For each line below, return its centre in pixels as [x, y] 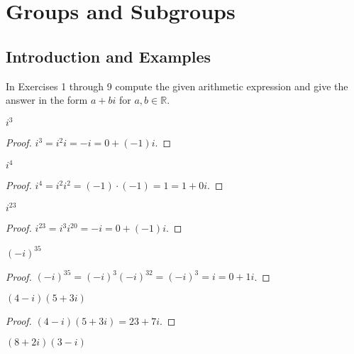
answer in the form [47, 100]
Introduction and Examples [109, 56]
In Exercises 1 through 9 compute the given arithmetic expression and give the [177, 86]
